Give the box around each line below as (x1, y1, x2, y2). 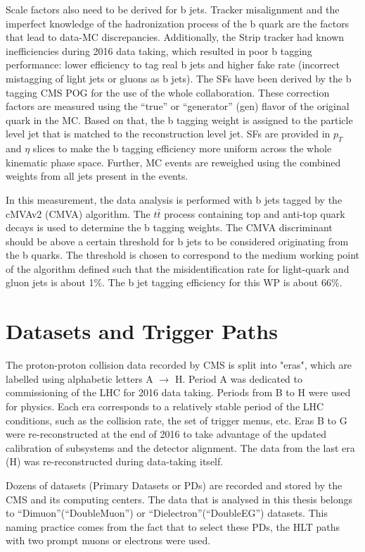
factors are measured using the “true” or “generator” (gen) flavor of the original (6, 99, 350, 114)
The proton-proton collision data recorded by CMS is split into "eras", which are (6, 357, 352, 372)
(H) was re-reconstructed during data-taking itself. (6, 454, 224, 469)
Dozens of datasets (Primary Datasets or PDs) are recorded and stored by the (6, 477, 342, 492)
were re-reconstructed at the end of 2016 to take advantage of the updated (6, 427, 326, 441)
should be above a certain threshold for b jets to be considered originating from (6, 233, 349, 248)
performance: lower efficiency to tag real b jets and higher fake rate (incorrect (6, 57, 340, 72)
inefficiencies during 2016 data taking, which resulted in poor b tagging (6, 43, 312, 58)
